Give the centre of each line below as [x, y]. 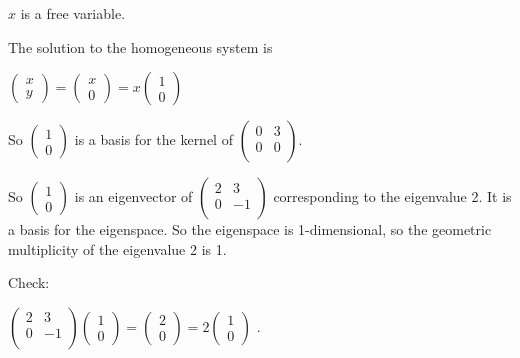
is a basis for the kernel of [153, 139]
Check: [29, 282]
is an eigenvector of [133, 196]
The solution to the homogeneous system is [140, 46]
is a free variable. [73, 13]
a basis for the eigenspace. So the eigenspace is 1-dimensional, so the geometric [250, 229]
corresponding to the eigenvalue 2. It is [392, 196]
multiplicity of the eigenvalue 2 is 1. [117, 248]
